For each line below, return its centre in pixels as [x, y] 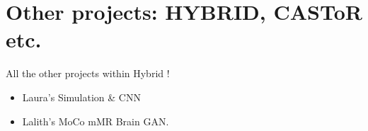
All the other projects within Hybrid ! [88, 73]
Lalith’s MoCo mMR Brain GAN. [96, 121]
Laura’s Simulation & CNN [81, 97]
